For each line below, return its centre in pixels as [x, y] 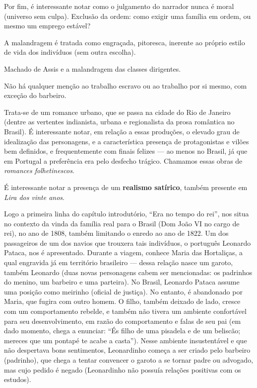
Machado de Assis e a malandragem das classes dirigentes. [93, 68]
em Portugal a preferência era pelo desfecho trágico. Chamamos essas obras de [123, 160]
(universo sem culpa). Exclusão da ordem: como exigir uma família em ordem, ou [128, 16]
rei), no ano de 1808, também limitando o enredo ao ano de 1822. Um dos [116, 233]
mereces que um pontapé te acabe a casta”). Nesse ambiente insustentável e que [126, 340]
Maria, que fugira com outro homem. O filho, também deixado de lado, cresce [122, 301]
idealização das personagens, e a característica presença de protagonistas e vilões [127, 141]
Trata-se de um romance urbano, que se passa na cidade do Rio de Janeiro [117, 112]
